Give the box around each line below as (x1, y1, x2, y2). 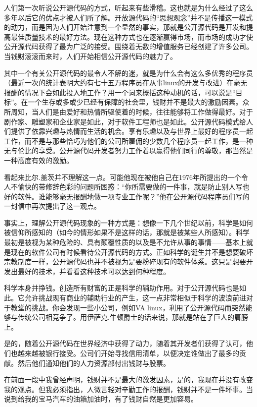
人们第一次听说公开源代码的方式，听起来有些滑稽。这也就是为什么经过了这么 (4, 2, 253, 12)
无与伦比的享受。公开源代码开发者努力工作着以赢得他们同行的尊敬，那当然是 (4, 145, 253, 156)
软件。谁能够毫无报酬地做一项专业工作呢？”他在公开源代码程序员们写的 (17, 191, 250, 201)
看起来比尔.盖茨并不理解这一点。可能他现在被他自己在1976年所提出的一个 (4, 172, 241, 182)
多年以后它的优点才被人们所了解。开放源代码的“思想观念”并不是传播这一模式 (4, 12, 253, 22)
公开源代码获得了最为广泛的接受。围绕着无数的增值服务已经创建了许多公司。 (4, 41, 253, 52)
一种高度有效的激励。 (4, 155, 73, 165)
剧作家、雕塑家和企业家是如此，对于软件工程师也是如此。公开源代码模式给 (4, 116, 246, 126)
